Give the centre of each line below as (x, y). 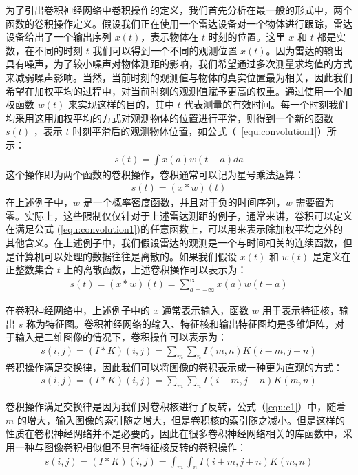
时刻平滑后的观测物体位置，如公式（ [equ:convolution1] (195, 131)
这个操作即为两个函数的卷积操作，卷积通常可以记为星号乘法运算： (155, 174)
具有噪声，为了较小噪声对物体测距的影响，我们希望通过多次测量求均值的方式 (179, 64)
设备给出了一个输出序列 (59, 37)
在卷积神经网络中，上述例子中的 (78, 310)
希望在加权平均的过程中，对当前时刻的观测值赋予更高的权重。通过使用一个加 (179, 91)
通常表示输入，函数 (206, 310)
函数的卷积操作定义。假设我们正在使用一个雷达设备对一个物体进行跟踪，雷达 (179, 23)
